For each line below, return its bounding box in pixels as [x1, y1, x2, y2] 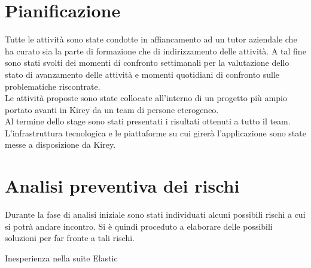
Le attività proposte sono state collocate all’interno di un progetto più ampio [5, 92, 287, 104]
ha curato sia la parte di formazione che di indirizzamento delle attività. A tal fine [5, 44, 306, 57]
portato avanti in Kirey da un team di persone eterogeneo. [5, 103, 219, 115]
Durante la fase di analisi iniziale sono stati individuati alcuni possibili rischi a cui [5, 208, 306, 221]
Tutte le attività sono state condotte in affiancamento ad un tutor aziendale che [5, 33, 297, 45]
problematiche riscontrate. [5, 80, 100, 92]
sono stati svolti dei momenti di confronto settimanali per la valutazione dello [5, 56, 289, 69]
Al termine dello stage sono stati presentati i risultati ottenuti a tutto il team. [5, 115, 291, 127]
